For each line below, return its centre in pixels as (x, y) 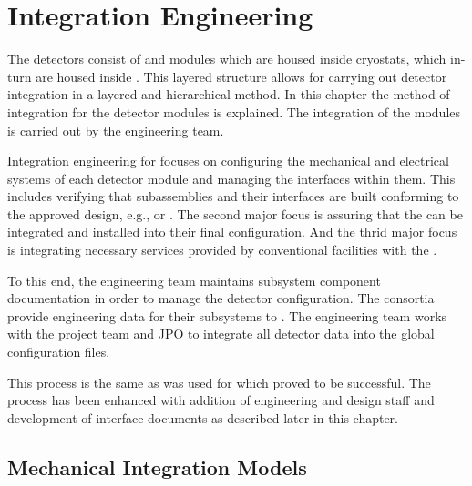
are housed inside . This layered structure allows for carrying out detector (241, 76)
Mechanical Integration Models (157, 466)
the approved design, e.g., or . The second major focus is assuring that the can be (235, 213)
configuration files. (59, 352)
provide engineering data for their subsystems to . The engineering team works (227, 315)
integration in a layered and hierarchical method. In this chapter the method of (229, 94)
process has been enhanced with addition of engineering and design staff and (221, 400)
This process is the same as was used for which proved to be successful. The (219, 382)
